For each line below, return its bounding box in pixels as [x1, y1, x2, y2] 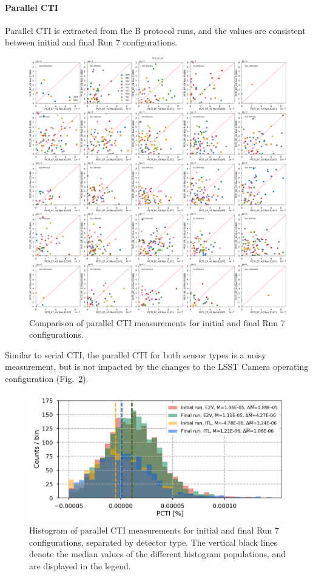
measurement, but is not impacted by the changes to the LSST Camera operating [5, 360, 309, 373]
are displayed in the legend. [29, 559, 131, 572]
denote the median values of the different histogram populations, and [29, 548, 286, 560]
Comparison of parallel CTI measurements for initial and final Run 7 [29, 316, 285, 329]
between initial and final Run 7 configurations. [5, 36, 178, 49]
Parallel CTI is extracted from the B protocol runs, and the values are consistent [5, 24, 306, 36]
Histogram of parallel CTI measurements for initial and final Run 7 [29, 524, 280, 537]
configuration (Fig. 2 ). [5, 372, 89, 384]
